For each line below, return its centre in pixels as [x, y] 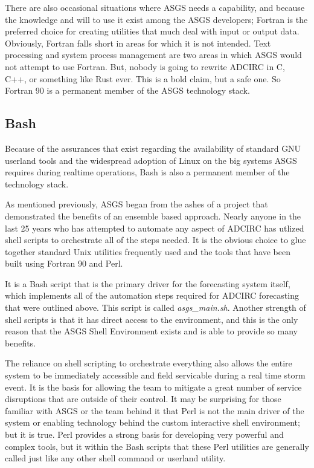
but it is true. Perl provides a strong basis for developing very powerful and [144, 434]
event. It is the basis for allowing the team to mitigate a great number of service [153, 387]
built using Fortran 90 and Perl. [64, 263]
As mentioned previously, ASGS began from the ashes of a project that [136, 204]
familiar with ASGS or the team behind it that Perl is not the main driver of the [155, 410]
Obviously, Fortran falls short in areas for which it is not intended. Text [138, 43]
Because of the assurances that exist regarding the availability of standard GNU [153, 148]
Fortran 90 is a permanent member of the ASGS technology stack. [127, 90]
